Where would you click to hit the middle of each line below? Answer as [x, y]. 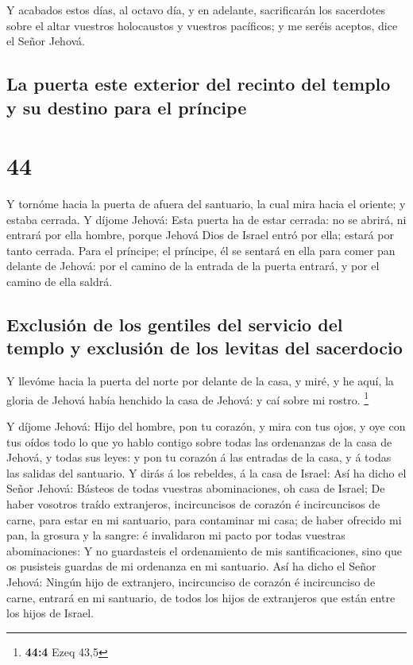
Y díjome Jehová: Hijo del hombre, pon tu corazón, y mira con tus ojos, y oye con [206, 426]
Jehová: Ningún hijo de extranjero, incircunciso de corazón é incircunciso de [191, 582]
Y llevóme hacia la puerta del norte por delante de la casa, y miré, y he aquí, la [200, 381]
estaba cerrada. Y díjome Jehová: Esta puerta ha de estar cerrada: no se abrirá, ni [206, 219]
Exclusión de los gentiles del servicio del [175, 325]
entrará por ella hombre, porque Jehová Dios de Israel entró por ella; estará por [200, 235]
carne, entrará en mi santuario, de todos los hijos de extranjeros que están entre [201, 597]
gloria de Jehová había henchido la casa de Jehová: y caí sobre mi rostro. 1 [188, 398]
